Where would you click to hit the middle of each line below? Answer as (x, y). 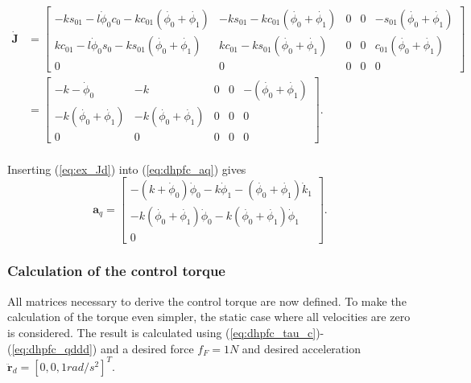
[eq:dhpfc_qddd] (52, 348)
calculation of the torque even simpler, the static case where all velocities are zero (209, 317)
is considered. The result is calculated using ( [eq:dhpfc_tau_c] (162, 332)
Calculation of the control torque (116, 271)
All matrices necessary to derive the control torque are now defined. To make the (207, 301)
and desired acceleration (301, 348)
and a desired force (147, 348)
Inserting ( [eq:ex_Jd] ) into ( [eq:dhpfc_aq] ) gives (127, 169)
